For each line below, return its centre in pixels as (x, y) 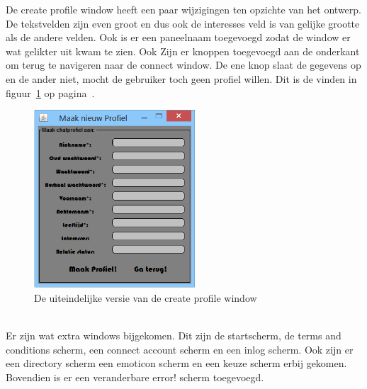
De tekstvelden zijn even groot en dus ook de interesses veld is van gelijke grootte (183, 23)
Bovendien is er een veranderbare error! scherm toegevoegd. (135, 377)
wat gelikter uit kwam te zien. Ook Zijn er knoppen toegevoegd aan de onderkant (183, 51)
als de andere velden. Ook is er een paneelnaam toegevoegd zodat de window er (178, 37)
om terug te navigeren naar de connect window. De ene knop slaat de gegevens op (183, 65)
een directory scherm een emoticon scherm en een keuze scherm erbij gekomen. (176, 363)
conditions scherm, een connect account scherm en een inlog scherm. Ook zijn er (180, 349)
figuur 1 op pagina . (50, 92)
